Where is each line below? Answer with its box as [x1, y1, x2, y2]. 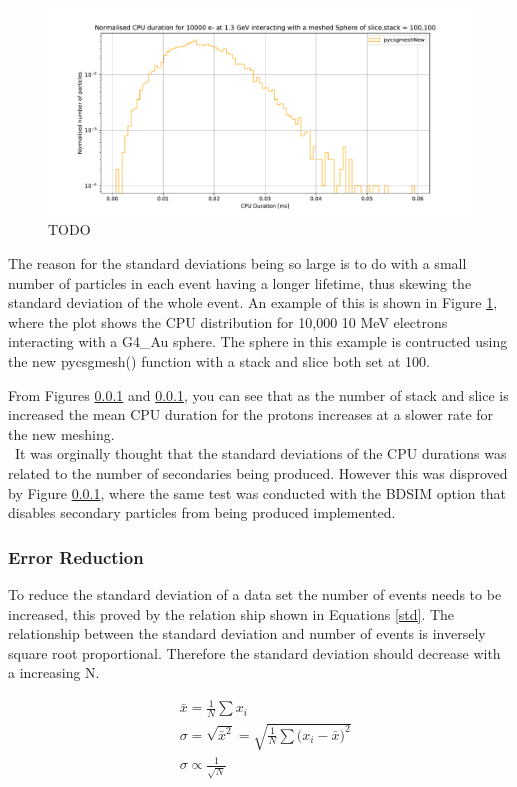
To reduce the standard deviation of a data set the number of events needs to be [8, 583, 502, 604]
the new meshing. [8, 423, 115, 444]
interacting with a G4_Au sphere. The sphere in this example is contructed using [8, 331, 508, 352]
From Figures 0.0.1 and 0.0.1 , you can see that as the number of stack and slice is [8, 384, 509, 405]
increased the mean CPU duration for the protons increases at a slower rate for [8, 404, 494, 425]
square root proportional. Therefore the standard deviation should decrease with [8, 642, 501, 663]
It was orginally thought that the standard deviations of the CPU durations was [14, 443, 507, 464]
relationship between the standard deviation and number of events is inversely [8, 623, 486, 644]
